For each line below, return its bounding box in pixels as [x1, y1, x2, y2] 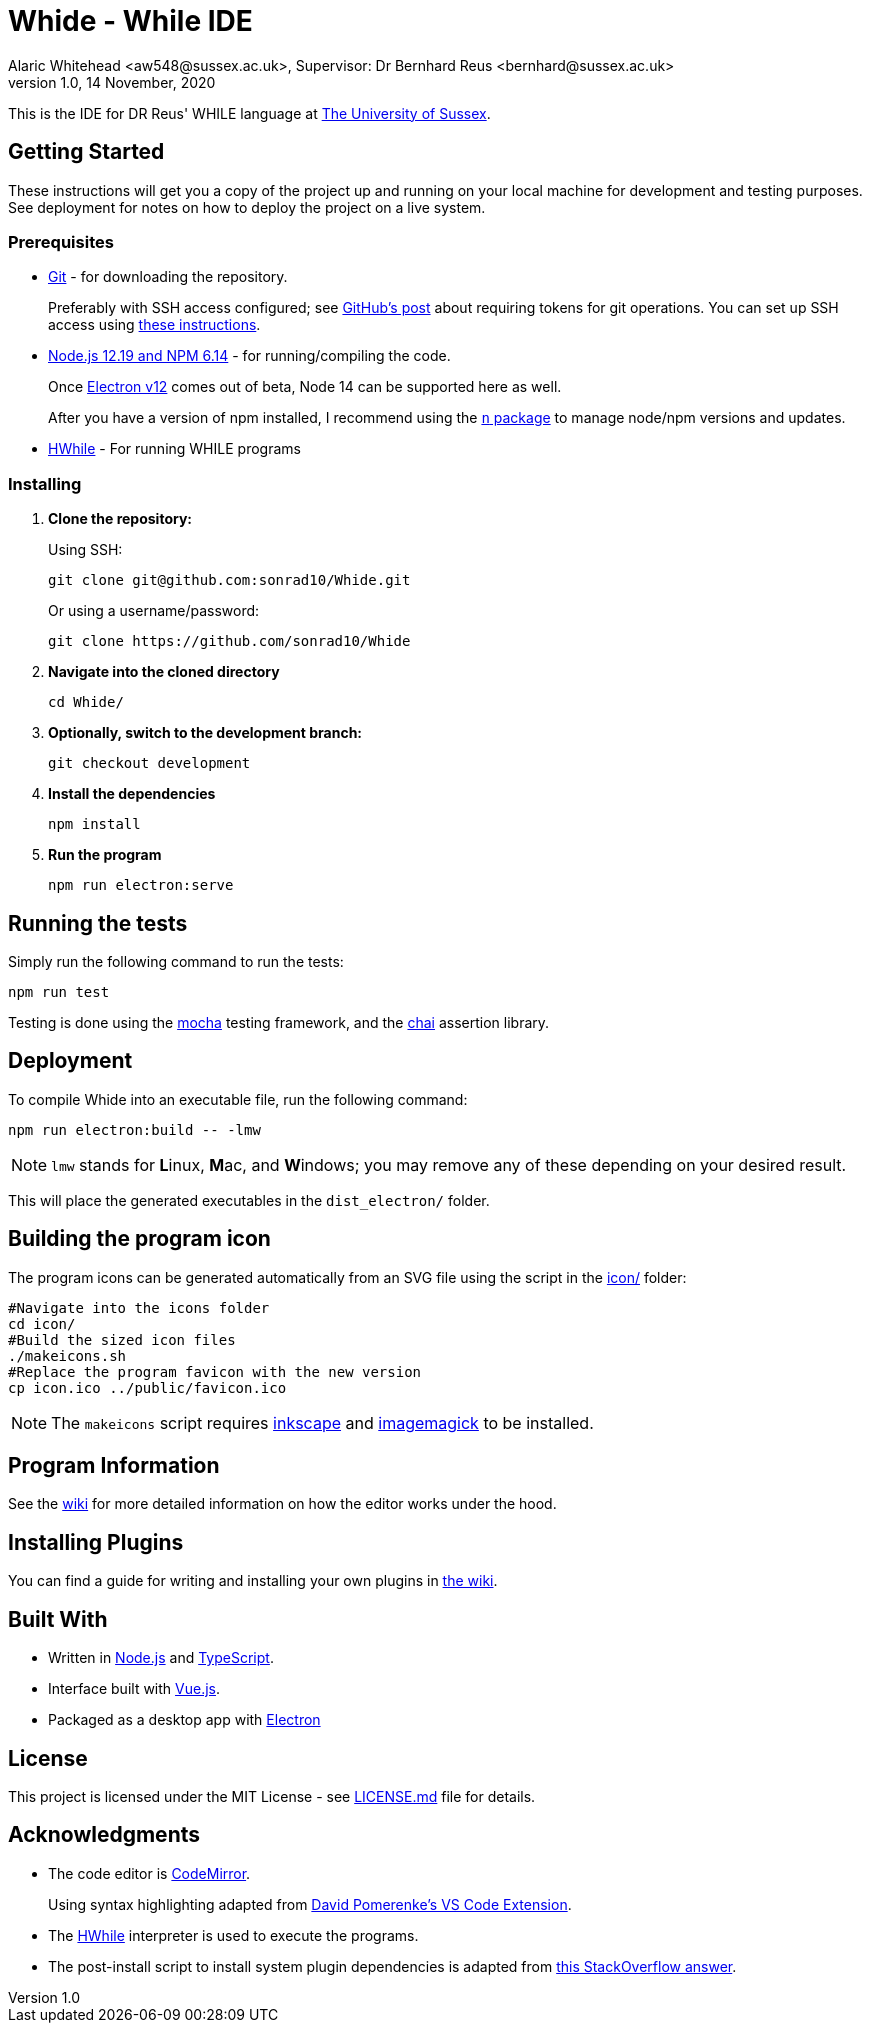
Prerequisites [8, 231, 114, 252]
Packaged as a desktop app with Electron [48, 1711, 321, 1729]
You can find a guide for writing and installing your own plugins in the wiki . [8, 1572, 498, 1590]
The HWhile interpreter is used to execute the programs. [48, 1926, 419, 1944]
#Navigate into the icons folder [8, 1299, 270, 1316]
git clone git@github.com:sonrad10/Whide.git [48, 572, 411, 589]
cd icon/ [8, 1315, 76, 1332]
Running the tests [8, 910, 188, 936]
